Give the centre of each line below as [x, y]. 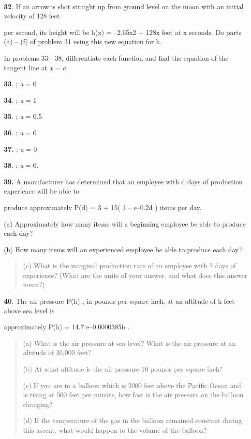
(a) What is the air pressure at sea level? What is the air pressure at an [129, 343]
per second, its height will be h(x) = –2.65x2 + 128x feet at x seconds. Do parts [123, 32]
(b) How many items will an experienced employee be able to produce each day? [123, 249]
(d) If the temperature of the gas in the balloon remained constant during [133, 420]
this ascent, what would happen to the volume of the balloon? [115, 430]
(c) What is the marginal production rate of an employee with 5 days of [129, 266]
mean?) [34, 285]
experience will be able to [42, 191]
